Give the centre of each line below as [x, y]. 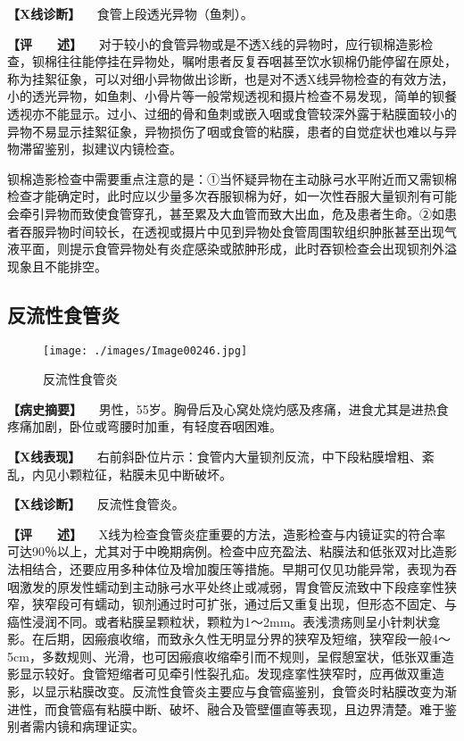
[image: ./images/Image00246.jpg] [145, 350]
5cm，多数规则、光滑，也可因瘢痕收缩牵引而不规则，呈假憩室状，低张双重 [224, 656]
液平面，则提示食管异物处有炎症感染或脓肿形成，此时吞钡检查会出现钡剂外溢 [232, 249]
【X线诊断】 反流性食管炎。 [96, 504]
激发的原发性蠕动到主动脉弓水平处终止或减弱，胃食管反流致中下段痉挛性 [232, 586]
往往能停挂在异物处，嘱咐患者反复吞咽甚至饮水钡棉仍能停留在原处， [257, 61]
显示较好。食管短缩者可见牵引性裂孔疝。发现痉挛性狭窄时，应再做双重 [225, 674]
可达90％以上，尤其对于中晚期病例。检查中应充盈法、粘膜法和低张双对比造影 [232, 551]
